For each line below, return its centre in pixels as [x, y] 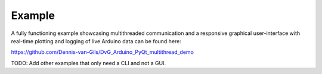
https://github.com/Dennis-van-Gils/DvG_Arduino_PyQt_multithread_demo [102, 52]
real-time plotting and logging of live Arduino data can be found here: [96, 41]
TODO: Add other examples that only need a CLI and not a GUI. [89, 63]
